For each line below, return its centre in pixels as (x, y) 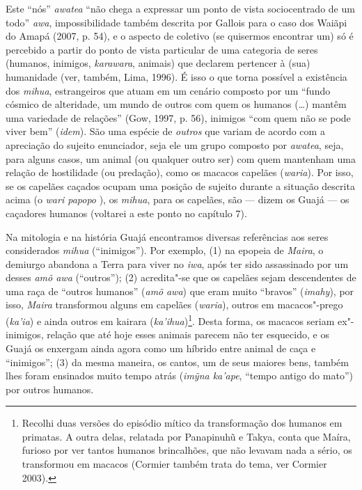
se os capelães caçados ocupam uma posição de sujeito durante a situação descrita (180, 185)
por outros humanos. (50, 389)
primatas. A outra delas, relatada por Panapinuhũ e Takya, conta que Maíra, (186, 436)
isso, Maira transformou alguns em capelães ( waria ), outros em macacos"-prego (174, 305)
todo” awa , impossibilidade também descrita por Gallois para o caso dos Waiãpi (176, 22)
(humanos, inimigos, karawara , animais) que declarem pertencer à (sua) (158, 63)
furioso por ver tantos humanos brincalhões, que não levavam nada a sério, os (187, 450)
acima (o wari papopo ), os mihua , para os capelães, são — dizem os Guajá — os (178, 199)
